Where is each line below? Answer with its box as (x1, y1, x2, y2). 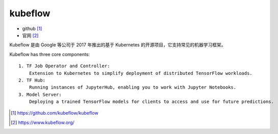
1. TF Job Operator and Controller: (18, 63, 110, 69)
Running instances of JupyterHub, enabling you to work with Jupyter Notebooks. (29, 85, 237, 90)
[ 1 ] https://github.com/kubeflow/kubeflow (11, 110, 99, 116)
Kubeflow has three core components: (9, 51, 90, 57)
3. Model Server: (18, 92, 62, 97)
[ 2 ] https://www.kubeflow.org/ (11, 119, 75, 125)
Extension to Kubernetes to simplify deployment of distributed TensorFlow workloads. (29, 70, 252, 76)
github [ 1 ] (22, 25, 42, 32)
